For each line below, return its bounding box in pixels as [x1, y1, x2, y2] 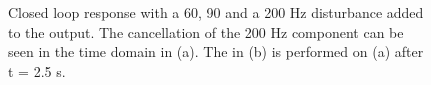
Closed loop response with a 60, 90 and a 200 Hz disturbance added [8, 2, 424, 22]
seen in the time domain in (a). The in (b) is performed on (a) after [8, 41, 424, 62]
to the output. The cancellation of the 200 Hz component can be [8, 21, 404, 42]
